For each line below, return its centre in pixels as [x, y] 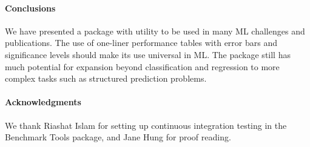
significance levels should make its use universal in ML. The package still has [148, 54]
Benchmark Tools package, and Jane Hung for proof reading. [118, 137]
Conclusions [30, 8]
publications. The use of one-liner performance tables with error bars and [141, 43]
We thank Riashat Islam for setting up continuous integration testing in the [146, 125]
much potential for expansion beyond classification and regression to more [142, 66]
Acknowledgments [43, 102]
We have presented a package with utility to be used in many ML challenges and [155, 31]
